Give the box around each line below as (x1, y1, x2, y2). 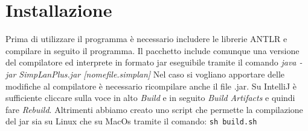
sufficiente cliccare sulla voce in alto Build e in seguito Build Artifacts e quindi (5, 91, 295, 104)
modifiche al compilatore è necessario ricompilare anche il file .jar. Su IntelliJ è (5, 79, 297, 92)
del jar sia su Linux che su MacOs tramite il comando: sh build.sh (5, 115, 257, 127)
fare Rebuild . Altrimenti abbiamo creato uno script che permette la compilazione (5, 103, 303, 115)
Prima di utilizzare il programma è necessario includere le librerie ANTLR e (5, 32, 287, 45)
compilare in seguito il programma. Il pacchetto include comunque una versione (5, 44, 300, 56)
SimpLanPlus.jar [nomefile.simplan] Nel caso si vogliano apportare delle (19, 67, 285, 80)
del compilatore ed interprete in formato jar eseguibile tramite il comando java (5, 56, 297, 69)
